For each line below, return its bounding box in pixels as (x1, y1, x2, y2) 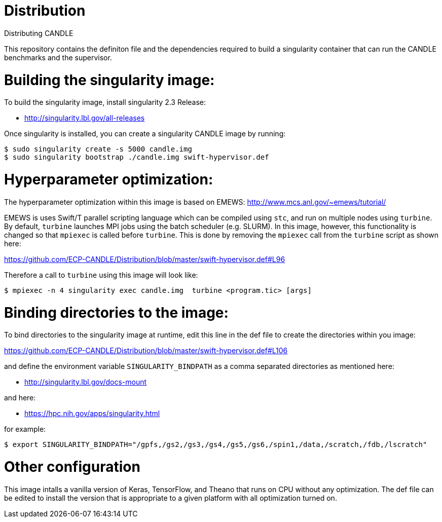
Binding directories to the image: (4, 304, 229, 321)
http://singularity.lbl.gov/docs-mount (24, 378, 147, 387)
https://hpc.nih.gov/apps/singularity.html (24, 409, 160, 418)
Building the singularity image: (4, 71, 215, 89)
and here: (4, 393, 36, 402)
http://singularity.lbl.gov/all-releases (24, 114, 145, 123)
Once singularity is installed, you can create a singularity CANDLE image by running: (4, 129, 286, 138)
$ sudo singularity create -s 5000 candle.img (4, 145, 192, 154)
